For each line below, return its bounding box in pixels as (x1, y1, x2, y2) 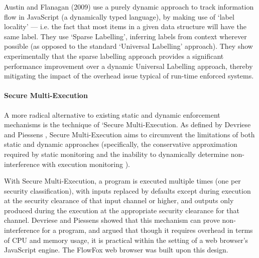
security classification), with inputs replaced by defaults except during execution (4, 185, 251, 196)
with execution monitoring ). (42, 158, 130, 169)
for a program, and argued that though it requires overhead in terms (42, 225, 253, 235)
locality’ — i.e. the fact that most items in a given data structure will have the (4, 21, 246, 32)
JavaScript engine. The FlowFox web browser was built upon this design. (4, 244, 228, 255)
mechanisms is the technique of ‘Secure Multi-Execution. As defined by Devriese (4, 119, 251, 130)
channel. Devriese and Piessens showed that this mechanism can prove (4, 215, 220, 225)
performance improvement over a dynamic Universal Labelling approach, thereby (4, 60, 253, 71)
